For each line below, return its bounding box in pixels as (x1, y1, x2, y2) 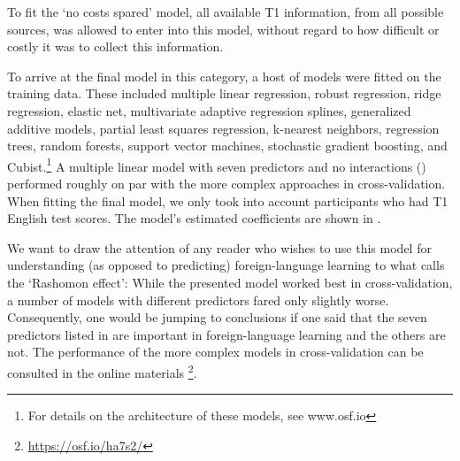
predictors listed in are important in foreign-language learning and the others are (7, 325, 446, 343)
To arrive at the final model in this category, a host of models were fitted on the (7, 66, 441, 85)
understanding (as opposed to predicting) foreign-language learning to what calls (7, 256, 445, 274)
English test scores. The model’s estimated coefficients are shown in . (7, 209, 381, 227)
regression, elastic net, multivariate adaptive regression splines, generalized (7, 101, 411, 119)
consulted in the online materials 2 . (7, 360, 197, 381)
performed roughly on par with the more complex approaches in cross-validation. (7, 174, 446, 192)
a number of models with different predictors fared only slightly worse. (7, 290, 389, 309)
